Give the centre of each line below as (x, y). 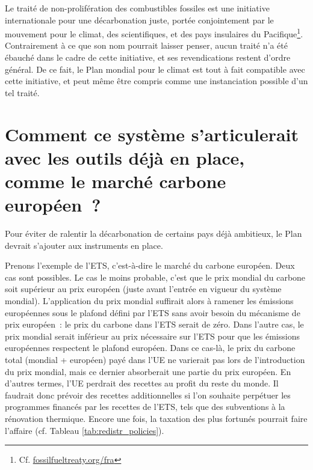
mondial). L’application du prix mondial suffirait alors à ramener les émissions (149, 301)
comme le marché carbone (116, 181)
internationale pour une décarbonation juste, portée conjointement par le (139, 20)
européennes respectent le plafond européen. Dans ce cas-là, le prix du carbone (150, 348)
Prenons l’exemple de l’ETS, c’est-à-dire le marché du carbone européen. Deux (150, 265)
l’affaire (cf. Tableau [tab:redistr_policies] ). (85, 430)
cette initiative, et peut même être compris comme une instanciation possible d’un (156, 81)
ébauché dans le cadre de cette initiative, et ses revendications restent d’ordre (148, 57)
